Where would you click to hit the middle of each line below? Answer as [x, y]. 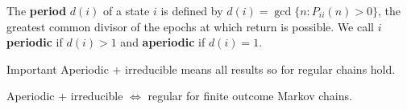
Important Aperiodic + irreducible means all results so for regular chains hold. [201, 69]
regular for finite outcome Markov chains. [250, 96]
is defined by [192, 10]
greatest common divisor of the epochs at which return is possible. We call [190, 26]
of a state [127, 10]
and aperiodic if [163, 42]
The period [37, 10]
